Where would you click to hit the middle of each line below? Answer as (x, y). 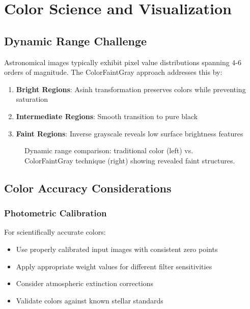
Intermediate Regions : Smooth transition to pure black (107, 116)
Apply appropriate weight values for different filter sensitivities (114, 266)
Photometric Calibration (55, 213)
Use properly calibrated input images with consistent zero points (117, 249)
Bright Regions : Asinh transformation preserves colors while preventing (131, 89)
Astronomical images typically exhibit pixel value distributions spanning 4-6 (123, 62)
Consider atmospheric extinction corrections (85, 283)
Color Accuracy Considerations (88, 188)
